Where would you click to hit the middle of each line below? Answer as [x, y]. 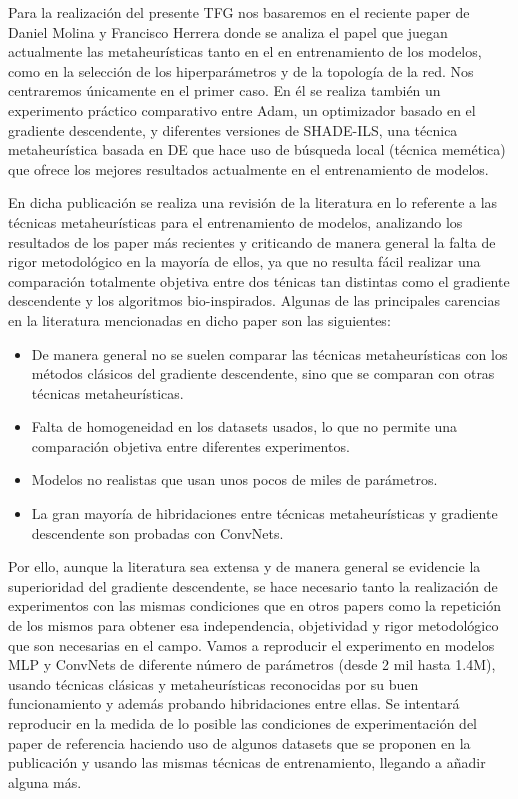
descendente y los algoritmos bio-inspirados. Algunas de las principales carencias [254, 300]
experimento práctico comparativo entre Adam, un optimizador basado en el [242, 109]
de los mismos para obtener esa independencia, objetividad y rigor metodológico [253, 625]
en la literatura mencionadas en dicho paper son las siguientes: [199, 319]
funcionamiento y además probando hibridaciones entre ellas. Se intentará [234, 703]
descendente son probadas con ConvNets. [157, 532]
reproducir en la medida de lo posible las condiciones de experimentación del [242, 723]
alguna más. [45, 781]
